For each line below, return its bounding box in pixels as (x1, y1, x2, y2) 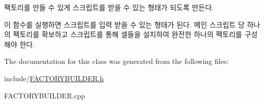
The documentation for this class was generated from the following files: (4, 56, 229, 66)
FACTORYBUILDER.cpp (4, 90, 85, 100)
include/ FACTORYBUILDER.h (4, 73, 104, 83)
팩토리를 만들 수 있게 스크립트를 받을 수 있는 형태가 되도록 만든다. (4, 2, 214, 12)
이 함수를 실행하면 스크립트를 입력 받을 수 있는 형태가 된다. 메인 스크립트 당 (4, 19, 245, 29)
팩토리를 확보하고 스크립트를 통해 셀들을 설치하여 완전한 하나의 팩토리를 (13, 29, 242, 40)
